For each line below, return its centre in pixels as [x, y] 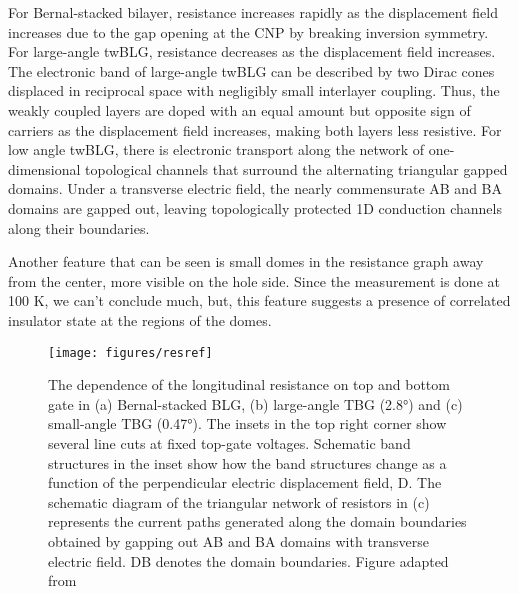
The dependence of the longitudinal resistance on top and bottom [249, 384]
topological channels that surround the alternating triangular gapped [296, 168]
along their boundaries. [79, 227]
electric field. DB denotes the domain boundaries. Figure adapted [248, 560]
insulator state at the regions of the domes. [140, 319]
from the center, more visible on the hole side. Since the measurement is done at [254, 280]
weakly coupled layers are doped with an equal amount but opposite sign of [239, 109]
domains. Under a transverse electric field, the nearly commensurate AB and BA [255, 188]
